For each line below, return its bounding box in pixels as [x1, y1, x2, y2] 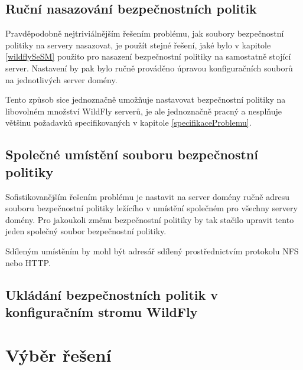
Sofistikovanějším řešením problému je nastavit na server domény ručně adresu [5, 190, 289, 202]
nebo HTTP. [5, 256, 51, 269]
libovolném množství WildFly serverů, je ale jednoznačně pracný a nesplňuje [5, 104, 282, 117]
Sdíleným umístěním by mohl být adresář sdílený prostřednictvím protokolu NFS [5, 244, 299, 257]
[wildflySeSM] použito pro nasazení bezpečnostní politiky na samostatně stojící [5, 50, 291, 63]
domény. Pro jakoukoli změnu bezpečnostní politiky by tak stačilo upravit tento [5, 213, 294, 225]
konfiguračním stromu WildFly [5, 302, 198, 320]
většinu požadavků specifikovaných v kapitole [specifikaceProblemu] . [5, 116, 252, 129]
